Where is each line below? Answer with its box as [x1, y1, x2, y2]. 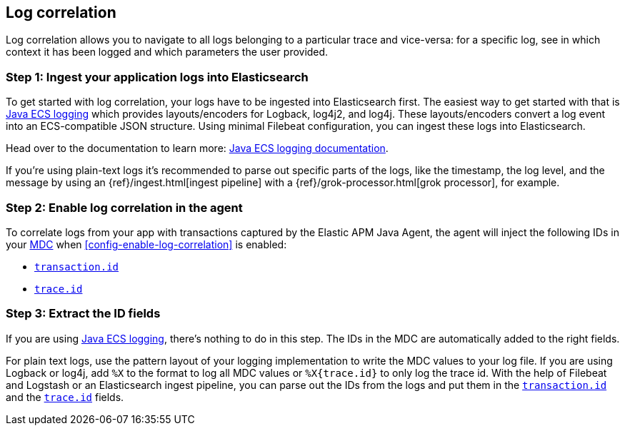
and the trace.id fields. [6, 390, 124, 403]
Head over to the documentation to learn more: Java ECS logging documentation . [6, 142, 389, 155]
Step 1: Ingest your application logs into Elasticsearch [6, 69, 309, 84]
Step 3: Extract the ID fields [6, 306, 161, 321]
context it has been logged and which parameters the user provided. [6, 46, 329, 59]
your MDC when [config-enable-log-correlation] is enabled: [6, 238, 287, 250]
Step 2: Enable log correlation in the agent [6, 200, 243, 215]
